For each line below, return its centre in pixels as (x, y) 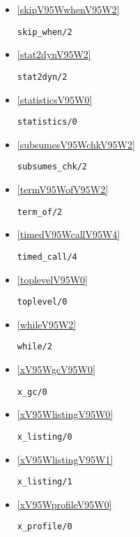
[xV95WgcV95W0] (56, 369)
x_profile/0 (45, 527)
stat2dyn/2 (42, 77)
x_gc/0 (32, 392)
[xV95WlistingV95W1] (65, 459)
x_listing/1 (45, 482)
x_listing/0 (45, 437)
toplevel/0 (42, 302)
